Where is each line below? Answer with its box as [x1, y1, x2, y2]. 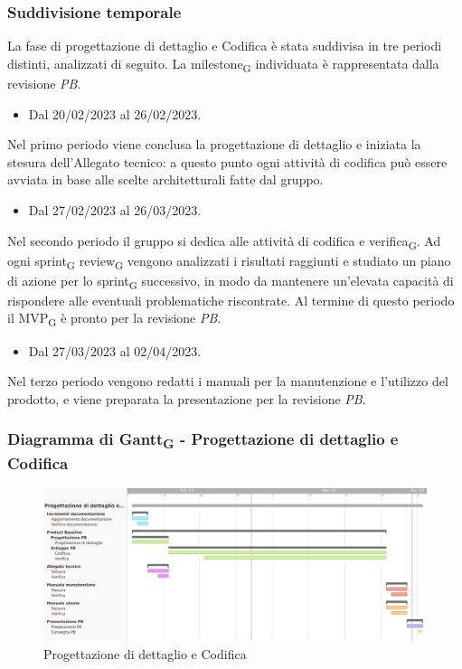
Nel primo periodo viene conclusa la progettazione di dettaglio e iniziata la [7, 135, 421, 154]
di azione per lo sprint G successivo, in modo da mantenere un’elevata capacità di [7, 270, 454, 292]
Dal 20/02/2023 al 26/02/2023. [28, 104, 202, 123]
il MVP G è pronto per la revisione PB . [7, 308, 222, 330]
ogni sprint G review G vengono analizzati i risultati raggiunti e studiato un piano [7, 250, 451, 272]
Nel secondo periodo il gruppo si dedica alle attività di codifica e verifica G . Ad [7, 231, 441, 252]
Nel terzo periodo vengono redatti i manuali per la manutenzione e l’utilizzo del [7, 372, 448, 391]
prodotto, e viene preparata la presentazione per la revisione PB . [7, 389, 366, 408]
